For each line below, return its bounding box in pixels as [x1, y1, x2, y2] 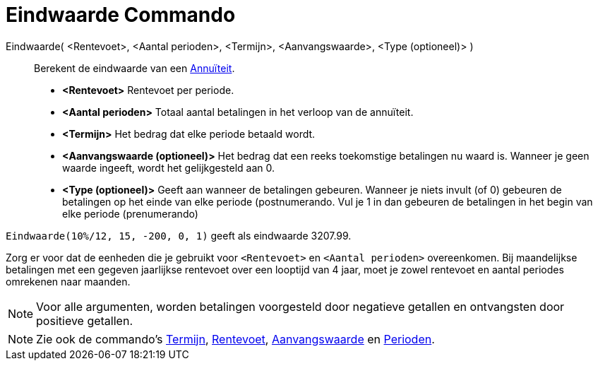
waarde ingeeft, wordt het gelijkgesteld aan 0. [62, 161, 275, 174]
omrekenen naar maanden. [6, 275, 131, 288]
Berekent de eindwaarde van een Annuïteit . [34, 61, 235, 74]
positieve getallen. [36, 313, 133, 328]
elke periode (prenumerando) [62, 207, 198, 220]
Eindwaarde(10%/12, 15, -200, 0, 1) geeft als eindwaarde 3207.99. [6, 229, 352, 242]
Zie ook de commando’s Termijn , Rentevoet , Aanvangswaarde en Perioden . [36, 331, 435, 346]
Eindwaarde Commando [6, 3, 236, 27]
